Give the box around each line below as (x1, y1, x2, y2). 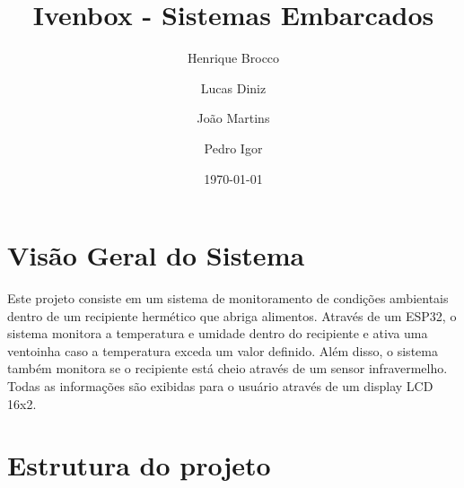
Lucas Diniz (200, 78, 267, 97)
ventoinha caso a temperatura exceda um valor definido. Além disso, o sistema (7, 341, 438, 360)
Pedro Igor (204, 138, 263, 157)
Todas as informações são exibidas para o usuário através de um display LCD (7, 377, 433, 395)
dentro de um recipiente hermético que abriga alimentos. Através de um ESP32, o (7, 306, 457, 325)
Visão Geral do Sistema (7, 237, 305, 274)
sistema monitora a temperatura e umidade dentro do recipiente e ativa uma (7, 324, 428, 343)
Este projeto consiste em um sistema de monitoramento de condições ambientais (7, 289, 449, 308)
